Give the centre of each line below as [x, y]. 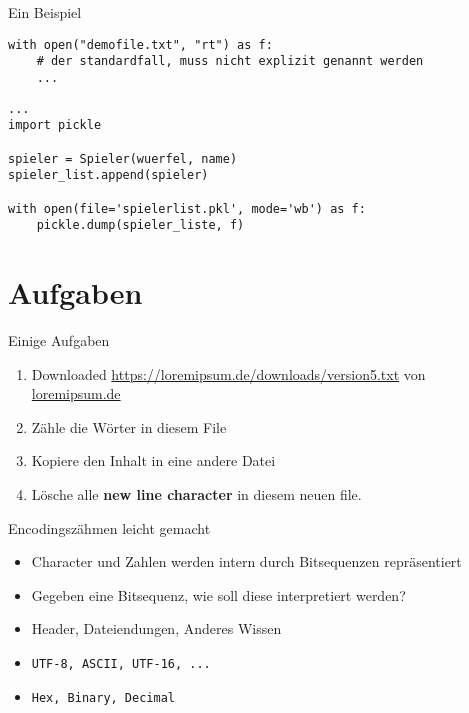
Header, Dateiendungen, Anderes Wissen [156, 628]
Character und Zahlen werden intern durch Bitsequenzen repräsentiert [246, 561]
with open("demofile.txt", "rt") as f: [140, 44]
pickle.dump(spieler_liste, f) [140, 225]
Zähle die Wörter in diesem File [129, 426]
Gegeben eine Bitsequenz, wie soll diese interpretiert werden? [218, 594]
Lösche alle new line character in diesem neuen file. [196, 493]
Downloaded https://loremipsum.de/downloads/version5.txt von [228, 373]
